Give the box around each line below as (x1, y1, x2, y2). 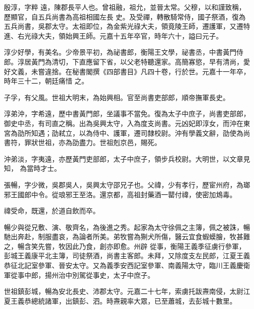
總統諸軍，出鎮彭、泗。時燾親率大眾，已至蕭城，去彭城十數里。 (31, 295, 236, 306)
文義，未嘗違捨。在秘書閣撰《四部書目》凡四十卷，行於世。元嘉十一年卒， (10, 66, 250, 76)
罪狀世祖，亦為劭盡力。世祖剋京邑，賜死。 (24, 137, 161, 147)
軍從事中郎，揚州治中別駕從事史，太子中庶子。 (4, 269, 154, 280)
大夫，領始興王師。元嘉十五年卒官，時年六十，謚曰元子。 (38, 30, 223, 41)
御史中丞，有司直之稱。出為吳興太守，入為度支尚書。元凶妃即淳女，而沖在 (4, 118, 243, 128)
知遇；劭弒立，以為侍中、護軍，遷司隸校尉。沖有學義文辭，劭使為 (31, 127, 243, 138)
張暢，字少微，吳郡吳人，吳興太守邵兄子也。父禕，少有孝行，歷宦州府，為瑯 (4, 179, 250, 189)
